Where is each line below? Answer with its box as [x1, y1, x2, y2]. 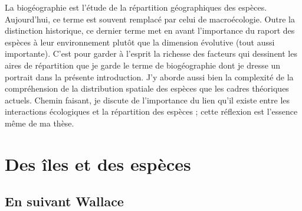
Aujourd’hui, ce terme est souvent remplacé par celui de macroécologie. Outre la [5, 12, 295, 25]
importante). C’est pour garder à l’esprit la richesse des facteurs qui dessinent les [5, 47, 297, 60]
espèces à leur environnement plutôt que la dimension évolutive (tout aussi [5, 35, 275, 48]
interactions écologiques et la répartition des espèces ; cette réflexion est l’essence [5, 105, 298, 118]
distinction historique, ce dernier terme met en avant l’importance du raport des [5, 24, 295, 37]
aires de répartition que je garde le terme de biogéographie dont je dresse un [5, 59, 281, 71]
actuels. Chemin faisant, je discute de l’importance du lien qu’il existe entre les [5, 93, 290, 106]
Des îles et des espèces [5, 151, 191, 176]
